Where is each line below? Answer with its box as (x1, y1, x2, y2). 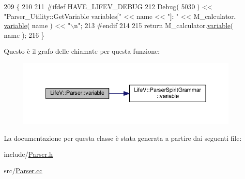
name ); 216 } (4, 30, 45, 40)
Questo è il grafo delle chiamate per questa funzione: (4, 46, 160, 56)
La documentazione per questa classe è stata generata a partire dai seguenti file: (4, 133, 242, 143)
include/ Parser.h (4, 149, 53, 159)
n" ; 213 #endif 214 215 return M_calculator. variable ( (74, 20, 233, 30)
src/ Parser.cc (4, 165, 43, 175)
